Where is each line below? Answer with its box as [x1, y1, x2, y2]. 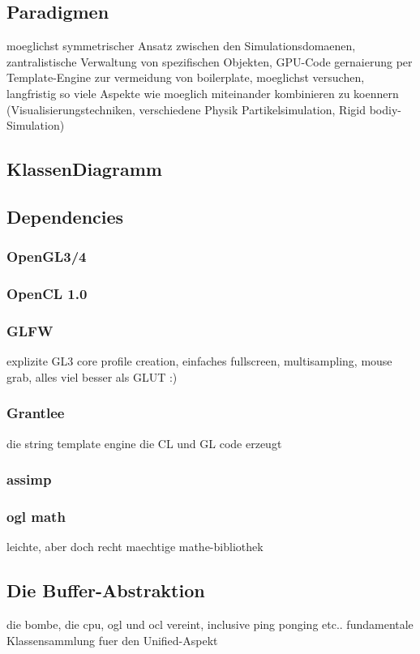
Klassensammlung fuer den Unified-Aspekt [6, 631, 218, 648]
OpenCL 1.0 [6, 284, 88, 304]
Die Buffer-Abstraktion [6, 578, 205, 603]
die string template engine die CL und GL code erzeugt [6, 434, 282, 451]
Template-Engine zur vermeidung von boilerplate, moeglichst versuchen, [6, 69, 365, 86]
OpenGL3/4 [6, 246, 87, 267]
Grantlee [6, 403, 65, 423]
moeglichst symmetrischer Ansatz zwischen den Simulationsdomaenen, [6, 37, 356, 54]
